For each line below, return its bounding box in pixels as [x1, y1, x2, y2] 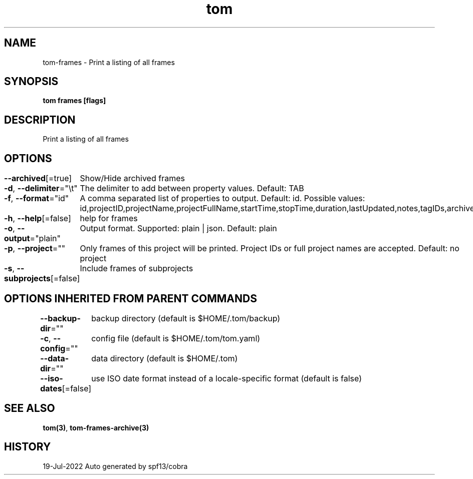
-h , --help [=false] [4, 213, 71, 224]
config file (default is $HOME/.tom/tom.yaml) [91, 333, 261, 343]
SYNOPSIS [4, 75, 59, 88]
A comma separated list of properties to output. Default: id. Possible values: [80, 193, 365, 204]
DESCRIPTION [4, 113, 76, 126]
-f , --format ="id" [4, 193, 69, 204]
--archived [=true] [4, 173, 72, 184]
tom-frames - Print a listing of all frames [43, 58, 175, 67]
